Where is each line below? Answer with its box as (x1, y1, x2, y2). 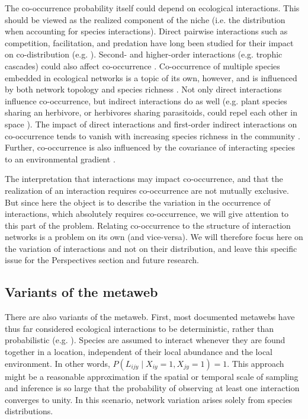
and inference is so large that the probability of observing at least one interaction (5, 382, 300, 394)
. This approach (227, 357, 284, 369)
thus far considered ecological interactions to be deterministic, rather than (5, 322, 274, 334)
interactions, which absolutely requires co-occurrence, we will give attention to (5, 207, 289, 220)
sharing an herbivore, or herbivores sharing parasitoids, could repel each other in (5, 106, 297, 119)
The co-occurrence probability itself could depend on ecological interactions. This (5, 2, 300, 14)
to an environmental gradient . (5, 152, 115, 165)
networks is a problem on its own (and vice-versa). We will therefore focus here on (5, 231, 303, 243)
